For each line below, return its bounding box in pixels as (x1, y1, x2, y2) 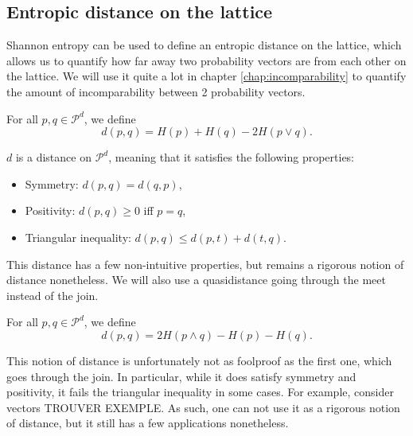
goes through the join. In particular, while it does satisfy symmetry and (6, 368, 357, 384)
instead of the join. (6, 286, 99, 303)
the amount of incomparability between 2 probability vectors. (6, 83, 306, 99)
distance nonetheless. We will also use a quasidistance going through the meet (6, 271, 386, 288)
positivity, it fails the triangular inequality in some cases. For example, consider (6, 383, 394, 400)
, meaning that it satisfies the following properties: (108, 149, 355, 165)
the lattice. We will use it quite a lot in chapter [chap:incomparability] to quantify (6, 68, 407, 84)
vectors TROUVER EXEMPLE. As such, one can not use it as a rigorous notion (6, 399, 400, 415)
